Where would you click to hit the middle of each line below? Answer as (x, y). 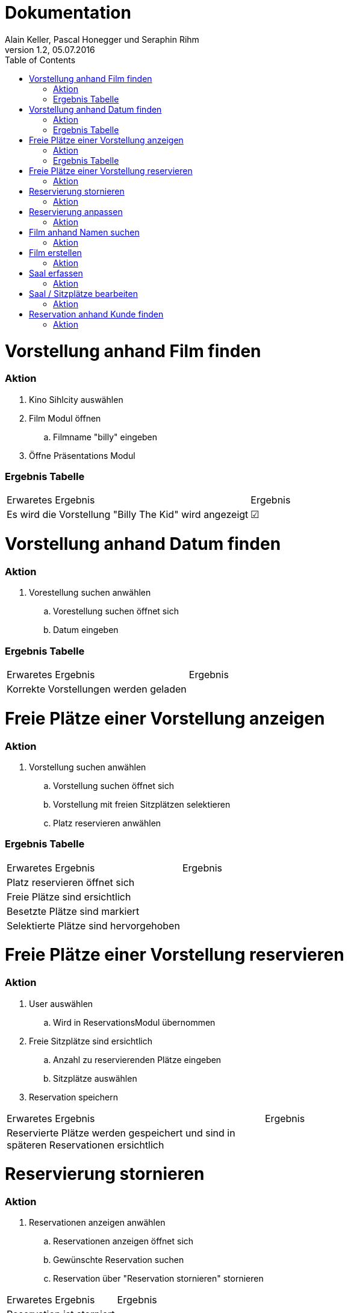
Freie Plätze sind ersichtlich (69, 897)
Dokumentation (68, 13)
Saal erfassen (56, 273)
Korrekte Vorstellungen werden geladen (97, 689)
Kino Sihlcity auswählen (76, 399)
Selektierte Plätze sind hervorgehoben (93, 925)
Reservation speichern (73, 1097)
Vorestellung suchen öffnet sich (116, 611)
